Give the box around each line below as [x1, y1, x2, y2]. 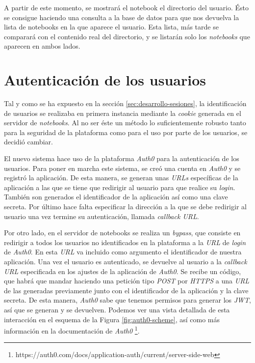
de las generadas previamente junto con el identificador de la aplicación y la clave [4, 285, 249, 295]
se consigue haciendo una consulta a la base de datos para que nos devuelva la [4, 12, 239, 22]
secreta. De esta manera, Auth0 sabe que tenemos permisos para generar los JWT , [4, 295, 252, 305]
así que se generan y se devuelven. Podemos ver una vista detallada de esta [4, 304, 230, 314]
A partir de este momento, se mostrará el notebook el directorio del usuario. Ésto [4, 2, 249, 12]
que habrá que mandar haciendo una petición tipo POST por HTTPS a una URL [4, 276, 250, 286]
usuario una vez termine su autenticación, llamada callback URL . [4, 211, 199, 221]
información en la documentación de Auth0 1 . [4, 324, 140, 335]
